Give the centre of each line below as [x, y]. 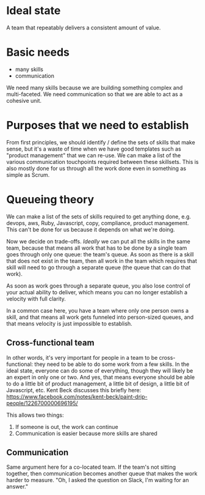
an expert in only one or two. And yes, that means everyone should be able [101, 377]
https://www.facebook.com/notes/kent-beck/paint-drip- [77, 396]
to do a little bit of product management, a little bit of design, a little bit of [98, 384]
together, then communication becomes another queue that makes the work [102, 474]
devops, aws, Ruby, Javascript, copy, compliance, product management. [98, 223]
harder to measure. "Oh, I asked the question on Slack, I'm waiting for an [98, 480]
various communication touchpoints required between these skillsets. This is [103, 162]
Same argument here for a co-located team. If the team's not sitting [91, 467]
